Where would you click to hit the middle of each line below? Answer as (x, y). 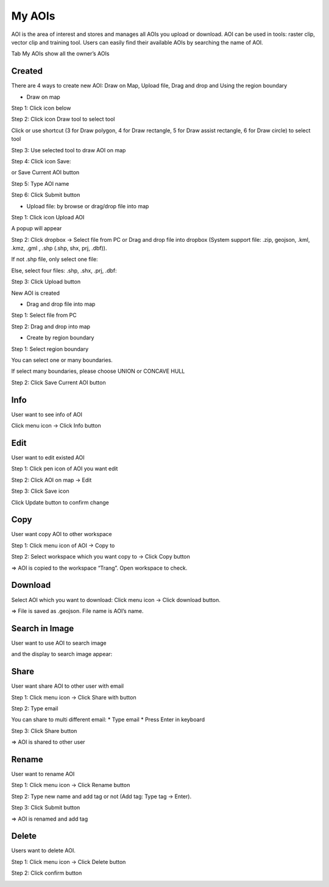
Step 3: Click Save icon (40, 491)
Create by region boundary (60, 337)
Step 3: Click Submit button (46, 808)
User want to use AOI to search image (59, 643)
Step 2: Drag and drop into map (51, 327)
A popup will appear (37, 228)
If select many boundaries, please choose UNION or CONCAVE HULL (98, 371)
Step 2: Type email (35, 708)
